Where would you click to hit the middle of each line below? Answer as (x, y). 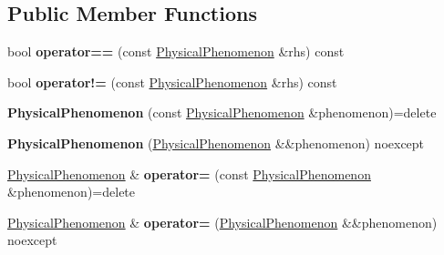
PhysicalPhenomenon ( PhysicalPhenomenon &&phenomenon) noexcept (216, 143)
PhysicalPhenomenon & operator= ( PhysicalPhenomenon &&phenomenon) (222, 222)
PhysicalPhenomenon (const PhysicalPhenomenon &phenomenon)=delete (222, 112)
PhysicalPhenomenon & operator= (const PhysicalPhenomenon (189, 173)
